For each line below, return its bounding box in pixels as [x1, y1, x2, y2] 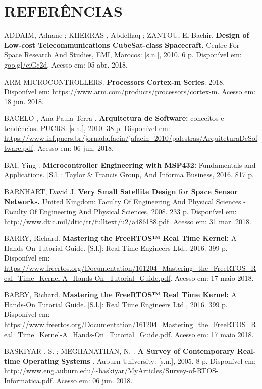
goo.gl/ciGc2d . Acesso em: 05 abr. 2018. [4, 59, 128, 70]
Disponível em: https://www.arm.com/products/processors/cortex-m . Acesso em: [4, 86, 255, 97]
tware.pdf [4, 143, 33, 153]
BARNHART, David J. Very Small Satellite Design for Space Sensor [4, 186, 238, 197]
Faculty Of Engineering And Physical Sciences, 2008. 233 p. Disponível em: [4, 206, 237, 217]
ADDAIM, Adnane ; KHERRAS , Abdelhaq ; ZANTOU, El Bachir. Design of [4, 30, 249, 40]
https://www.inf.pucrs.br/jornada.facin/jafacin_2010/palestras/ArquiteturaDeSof [4, 133, 258, 143]
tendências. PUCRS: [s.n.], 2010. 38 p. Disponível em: [4, 122, 170, 133]
